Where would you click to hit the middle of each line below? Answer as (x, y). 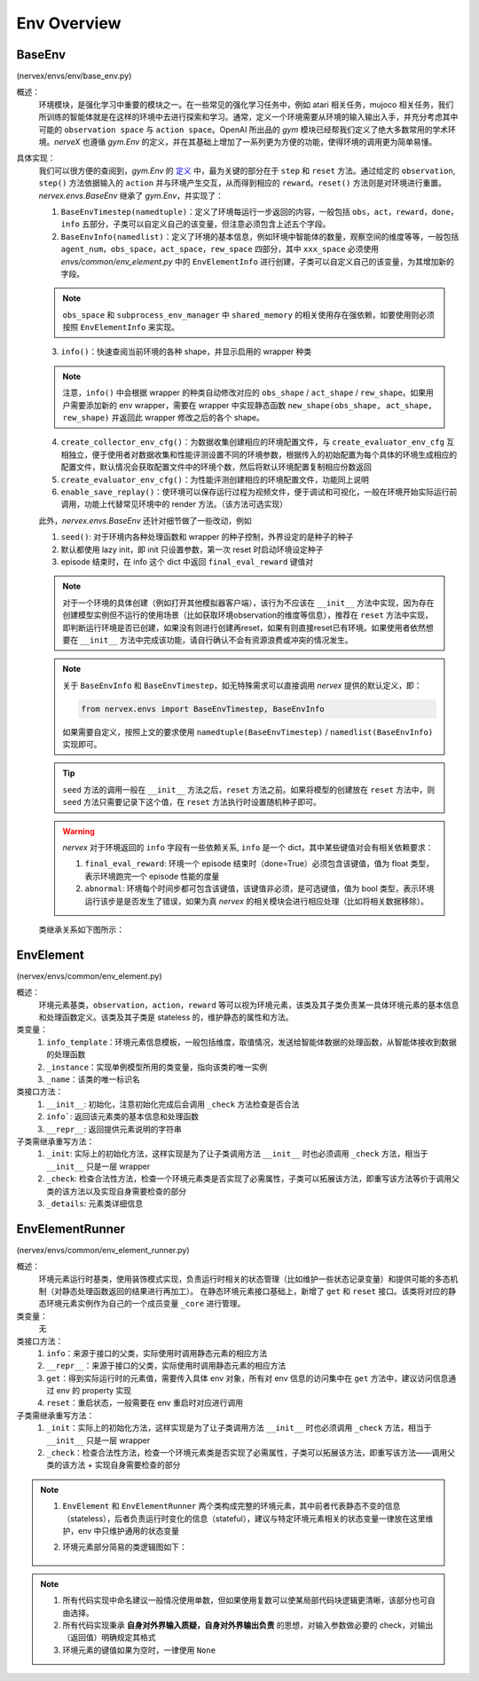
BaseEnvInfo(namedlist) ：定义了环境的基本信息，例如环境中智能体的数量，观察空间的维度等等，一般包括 (260, 236)
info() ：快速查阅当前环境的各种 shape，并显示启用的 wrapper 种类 (186, 351)
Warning (79, 831)
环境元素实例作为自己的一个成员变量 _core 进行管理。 (145, 1304)
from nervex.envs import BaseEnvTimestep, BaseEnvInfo (203, 709)
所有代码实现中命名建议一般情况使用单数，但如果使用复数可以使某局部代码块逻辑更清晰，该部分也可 (245, 1600)
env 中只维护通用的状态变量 (129, 1531)
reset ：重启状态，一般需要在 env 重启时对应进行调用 (145, 1403)
